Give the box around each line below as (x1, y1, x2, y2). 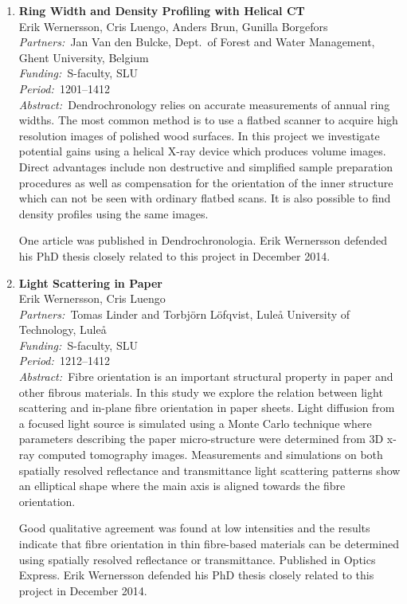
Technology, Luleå (18, 321, 107, 338)
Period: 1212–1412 (18, 352, 110, 369)
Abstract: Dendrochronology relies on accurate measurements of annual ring (18, 96, 390, 112)
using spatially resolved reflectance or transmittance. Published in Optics (18, 551, 376, 567)
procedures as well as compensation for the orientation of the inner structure (18, 174, 393, 190)
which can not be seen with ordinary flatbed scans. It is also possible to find (18, 190, 391, 206)
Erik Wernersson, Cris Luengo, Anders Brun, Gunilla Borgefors (18, 18, 328, 34)
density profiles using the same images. (18, 205, 209, 222)
